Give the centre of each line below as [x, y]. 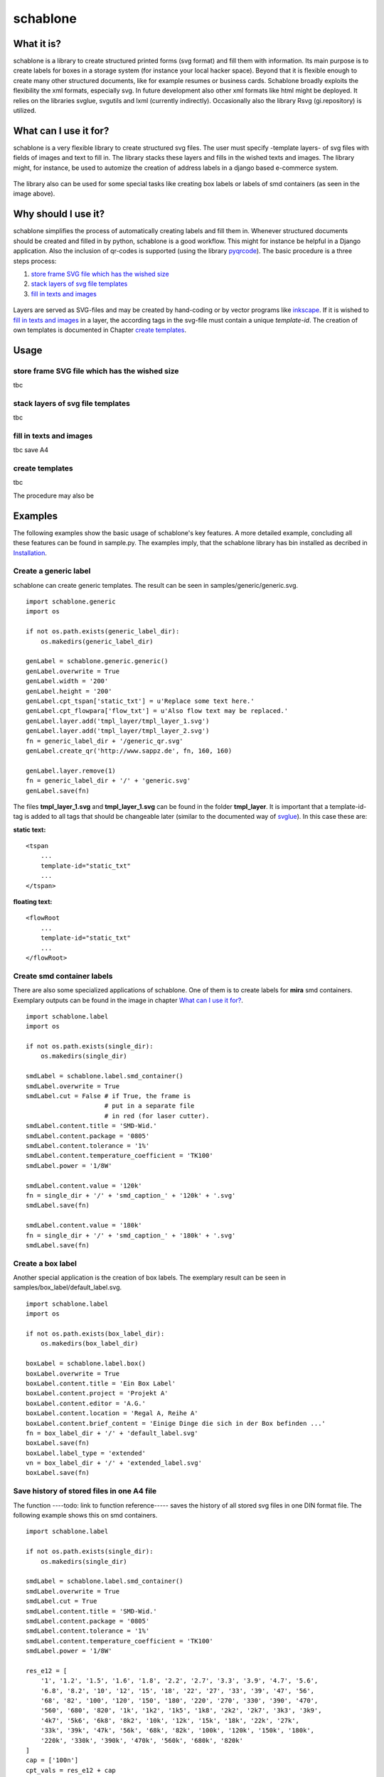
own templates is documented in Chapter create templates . [100, 330]
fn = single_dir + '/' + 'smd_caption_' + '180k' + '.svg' [131, 1235]
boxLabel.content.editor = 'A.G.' [86, 1403]
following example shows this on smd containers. [85, 1515]
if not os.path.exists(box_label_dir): [95, 1333]
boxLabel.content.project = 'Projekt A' [97, 1394]
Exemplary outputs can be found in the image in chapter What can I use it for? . [128, 1000]
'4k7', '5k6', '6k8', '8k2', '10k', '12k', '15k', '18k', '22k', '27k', [170, 1720]
